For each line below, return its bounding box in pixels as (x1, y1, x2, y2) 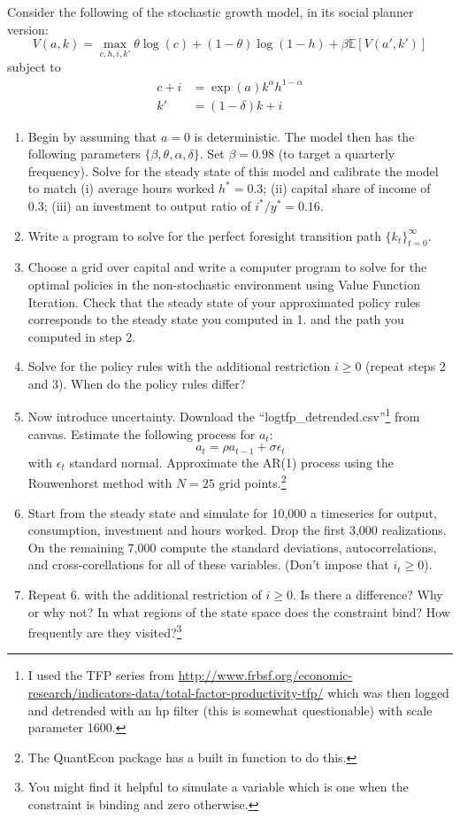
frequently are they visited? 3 (27, 621, 182, 641)
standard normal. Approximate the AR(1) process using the (69, 452, 394, 471)
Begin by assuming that (27, 127, 157, 145)
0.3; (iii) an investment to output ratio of (27, 196, 251, 214)
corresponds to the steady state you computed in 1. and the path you (27, 310, 404, 328)
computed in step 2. (27, 327, 136, 345)
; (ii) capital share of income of (263, 179, 431, 197)
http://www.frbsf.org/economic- (178, 666, 353, 684)
